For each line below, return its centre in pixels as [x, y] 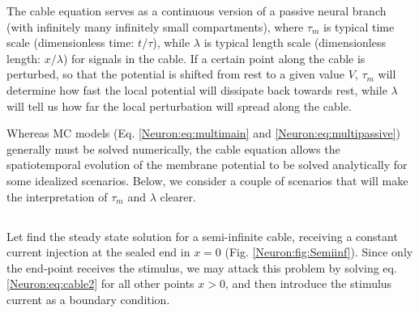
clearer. [178, 196]
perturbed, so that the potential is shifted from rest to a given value [175, 74]
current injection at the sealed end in [98, 252]
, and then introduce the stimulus [308, 283]
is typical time [359, 26]
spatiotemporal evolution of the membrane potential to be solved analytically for [207, 165]
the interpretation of [57, 196]
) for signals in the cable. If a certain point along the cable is [214, 58]
